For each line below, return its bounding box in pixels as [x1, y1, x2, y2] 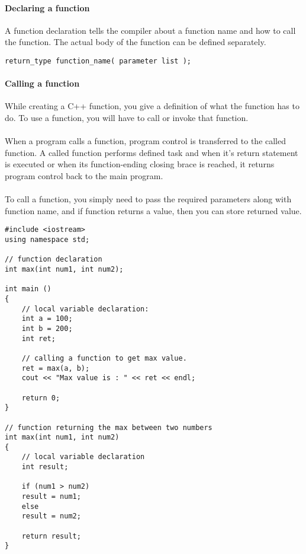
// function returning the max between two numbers [5, 423, 212, 432]
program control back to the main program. [5, 170, 163, 182]
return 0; [21, 393, 60, 402]
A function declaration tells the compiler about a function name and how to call [5, 24, 296, 36]
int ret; [21, 334, 56, 343]
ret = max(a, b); [21, 364, 90, 372]
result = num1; [21, 492, 81, 501]
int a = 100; [21, 314, 73, 323]
